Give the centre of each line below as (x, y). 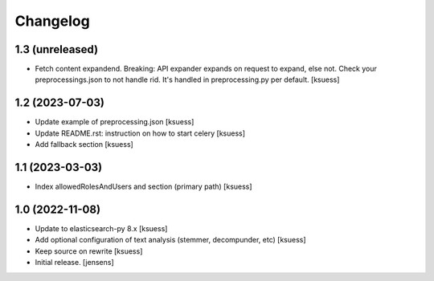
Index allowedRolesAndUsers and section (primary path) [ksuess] (143, 187)
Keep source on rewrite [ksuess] (89, 251)
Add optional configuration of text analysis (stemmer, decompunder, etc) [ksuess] (170, 240)
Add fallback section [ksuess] (84, 145)
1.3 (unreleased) (57, 49)
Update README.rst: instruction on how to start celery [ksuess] (140, 133)
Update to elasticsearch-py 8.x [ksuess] (101, 228)
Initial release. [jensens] (74, 263)
